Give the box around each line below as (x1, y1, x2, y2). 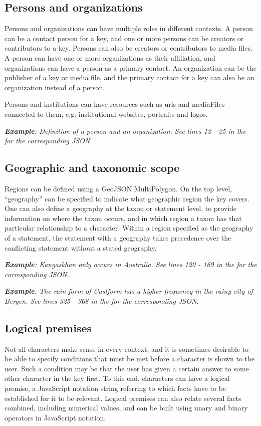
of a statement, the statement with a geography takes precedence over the (5, 232, 231, 243)
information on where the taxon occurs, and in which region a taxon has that (5, 212, 242, 223)
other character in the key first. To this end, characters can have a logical (5, 373, 230, 383)
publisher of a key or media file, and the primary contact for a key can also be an (5, 72, 254, 83)
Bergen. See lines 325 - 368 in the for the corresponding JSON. (5, 295, 199, 306)
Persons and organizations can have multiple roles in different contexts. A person (5, 23, 253, 34)
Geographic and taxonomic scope (5, 160, 180, 175)
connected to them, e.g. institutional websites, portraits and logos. (5, 108, 208, 119)
